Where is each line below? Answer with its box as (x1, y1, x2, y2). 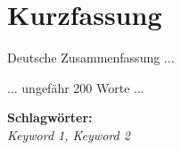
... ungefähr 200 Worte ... (7, 78, 144, 96)
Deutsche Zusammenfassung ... (7, 48, 175, 67)
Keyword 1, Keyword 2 (7, 125, 130, 144)
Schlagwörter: (7, 108, 93, 127)
